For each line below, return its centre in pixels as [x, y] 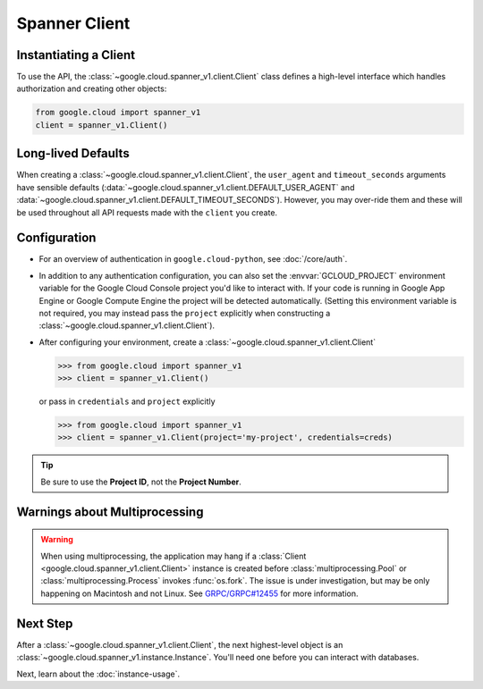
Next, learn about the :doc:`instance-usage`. [98, 674]
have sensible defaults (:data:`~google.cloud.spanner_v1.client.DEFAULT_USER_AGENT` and [186, 187]
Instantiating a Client [76, 55]
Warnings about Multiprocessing [110, 512]
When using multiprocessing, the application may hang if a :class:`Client [174, 556]
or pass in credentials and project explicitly [127, 401]
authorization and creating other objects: [92, 88]
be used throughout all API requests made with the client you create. [147, 212]
